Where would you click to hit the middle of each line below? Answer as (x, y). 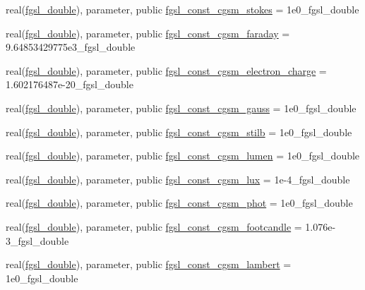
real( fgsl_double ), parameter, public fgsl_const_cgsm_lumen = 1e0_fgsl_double (183, 156)
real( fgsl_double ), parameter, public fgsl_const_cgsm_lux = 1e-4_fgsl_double (178, 179)
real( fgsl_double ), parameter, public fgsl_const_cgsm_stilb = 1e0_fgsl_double (179, 132)
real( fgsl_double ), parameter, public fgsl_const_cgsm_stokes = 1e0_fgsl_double (182, 9)
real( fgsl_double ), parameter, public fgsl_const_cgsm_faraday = (148, 33)
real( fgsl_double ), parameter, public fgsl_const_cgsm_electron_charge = (166, 70)
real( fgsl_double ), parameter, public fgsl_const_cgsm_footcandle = (154, 226)
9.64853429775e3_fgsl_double (71, 47)
